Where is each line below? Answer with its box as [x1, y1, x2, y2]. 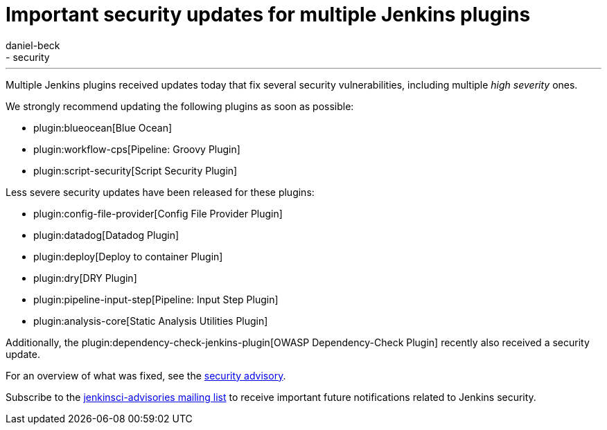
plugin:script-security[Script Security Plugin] [33, 164, 238, 177]
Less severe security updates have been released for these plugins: [6, 186, 315, 198]
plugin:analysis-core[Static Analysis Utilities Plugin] [33, 314, 268, 327]
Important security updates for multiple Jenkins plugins [6, 3, 531, 26]
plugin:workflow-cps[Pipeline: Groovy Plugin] [33, 143, 240, 155]
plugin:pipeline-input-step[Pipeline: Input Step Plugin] [33, 293, 279, 305]
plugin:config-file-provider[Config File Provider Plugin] [33, 207, 283, 220]
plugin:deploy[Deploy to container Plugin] [33, 250, 223, 262]
